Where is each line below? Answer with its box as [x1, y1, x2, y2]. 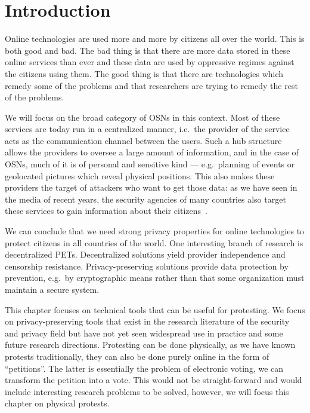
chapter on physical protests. [5, 397, 110, 409]
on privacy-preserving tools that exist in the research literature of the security [5, 315, 290, 328]
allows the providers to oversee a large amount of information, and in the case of [5, 146, 299, 158]
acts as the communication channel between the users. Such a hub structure [5, 134, 282, 146]
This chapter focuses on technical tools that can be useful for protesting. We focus [5, 303, 305, 316]
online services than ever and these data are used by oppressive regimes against [5, 56, 294, 68]
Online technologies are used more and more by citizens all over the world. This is [5, 32, 305, 45]
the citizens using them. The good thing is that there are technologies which [5, 67, 284, 79]
